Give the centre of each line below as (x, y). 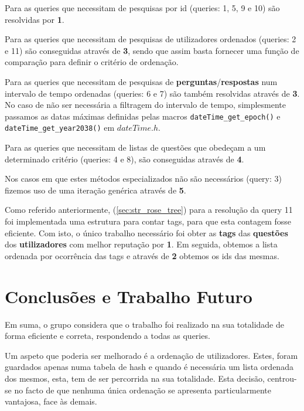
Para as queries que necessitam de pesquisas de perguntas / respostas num (141, 81)
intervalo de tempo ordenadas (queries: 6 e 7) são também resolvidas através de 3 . (152, 93)
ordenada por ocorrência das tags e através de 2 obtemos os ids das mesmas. (142, 255)
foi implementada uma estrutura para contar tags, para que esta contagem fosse (148, 221)
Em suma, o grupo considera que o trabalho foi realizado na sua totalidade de (144, 324)
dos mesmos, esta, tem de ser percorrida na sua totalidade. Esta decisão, (135, 378)
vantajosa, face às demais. (51, 401)
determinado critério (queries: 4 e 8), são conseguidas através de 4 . (124, 159)
